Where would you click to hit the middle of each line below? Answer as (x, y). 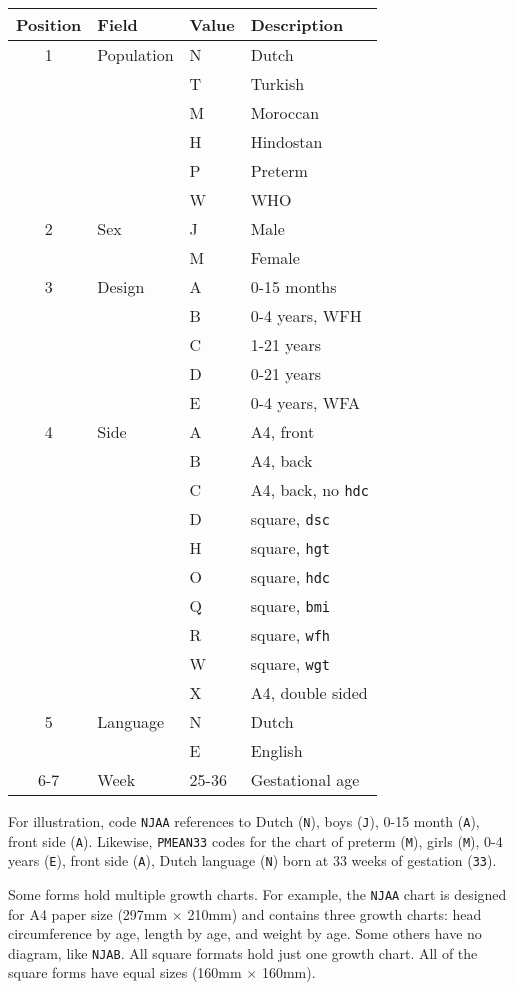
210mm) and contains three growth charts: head (334, 913)
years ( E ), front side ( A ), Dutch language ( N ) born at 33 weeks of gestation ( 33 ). (252, 860)
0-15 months (293, 286)
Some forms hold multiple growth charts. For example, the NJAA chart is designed (257, 893)
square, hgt (290, 547)
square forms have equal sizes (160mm (125, 972)
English (276, 750)
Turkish (277, 83)
